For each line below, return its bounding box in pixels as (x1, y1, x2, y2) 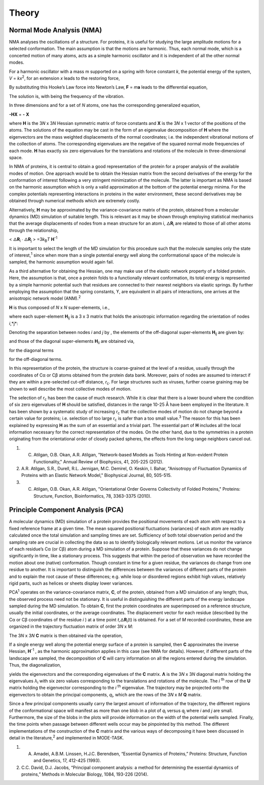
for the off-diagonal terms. (9, 357, 63, 362)
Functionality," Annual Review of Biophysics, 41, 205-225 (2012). (33, 458, 164, 465)
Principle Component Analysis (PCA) (9, 506, 124, 514)
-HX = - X (9, 111, 29, 117)
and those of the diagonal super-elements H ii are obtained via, (9, 338, 134, 345)
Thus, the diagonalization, (9, 662, 61, 668)
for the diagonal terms (9, 347, 54, 353)
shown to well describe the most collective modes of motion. (9, 386, 132, 392)
